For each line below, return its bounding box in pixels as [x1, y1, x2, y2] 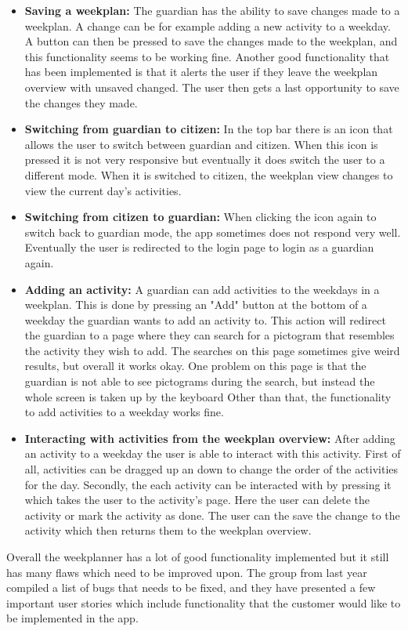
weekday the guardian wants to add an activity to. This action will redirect [24, 311, 386, 328]
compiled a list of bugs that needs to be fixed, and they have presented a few [6, 579, 376, 596]
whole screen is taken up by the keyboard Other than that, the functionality [24, 388, 392, 404]
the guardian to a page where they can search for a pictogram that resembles [24, 327, 395, 343]
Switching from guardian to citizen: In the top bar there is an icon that [24, 121, 393, 137]
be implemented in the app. [6, 610, 139, 626]
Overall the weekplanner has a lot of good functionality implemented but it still [6, 549, 389, 564]
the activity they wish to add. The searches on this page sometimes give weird [24, 342, 400, 358]
